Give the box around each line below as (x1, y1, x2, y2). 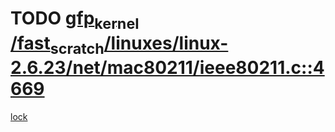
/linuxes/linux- (103, 32, 229, 54)
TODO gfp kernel (10, 7, 140, 33)
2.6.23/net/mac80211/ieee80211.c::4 (10, 57, 325, 79)
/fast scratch (10, 32, 105, 58)
